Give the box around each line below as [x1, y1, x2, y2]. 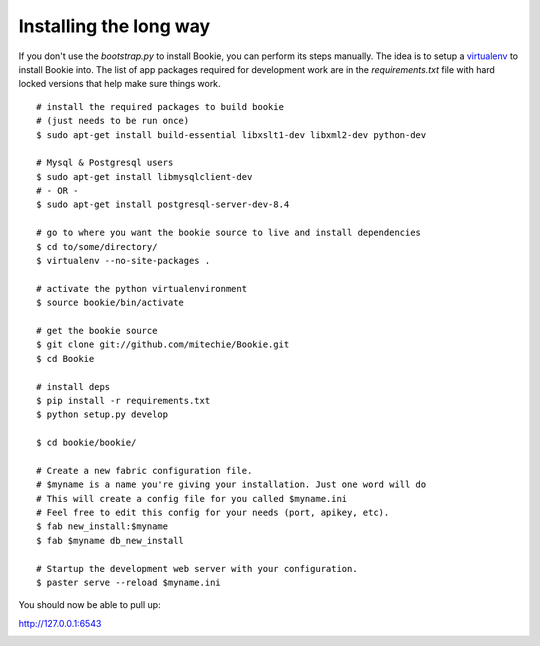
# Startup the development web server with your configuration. [36, 563, 359, 574]
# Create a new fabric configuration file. [36, 465, 253, 476]
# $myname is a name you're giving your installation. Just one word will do [36, 479, 427, 490]
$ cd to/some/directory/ [36, 241, 158, 252]
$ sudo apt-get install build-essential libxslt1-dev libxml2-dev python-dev [36, 129, 427, 140]
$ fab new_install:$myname [36, 521, 169, 532]
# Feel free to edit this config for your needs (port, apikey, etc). [36, 507, 390, 519]
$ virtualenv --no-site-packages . [36, 255, 211, 267]
